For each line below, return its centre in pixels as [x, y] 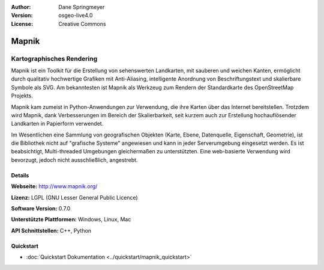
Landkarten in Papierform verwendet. [57, 124]
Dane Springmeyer [82, 7]
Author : [21, 7]
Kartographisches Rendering [54, 58]
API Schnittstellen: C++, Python [51, 230]
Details [20, 175]
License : [22, 23]
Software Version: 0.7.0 [41, 209]
